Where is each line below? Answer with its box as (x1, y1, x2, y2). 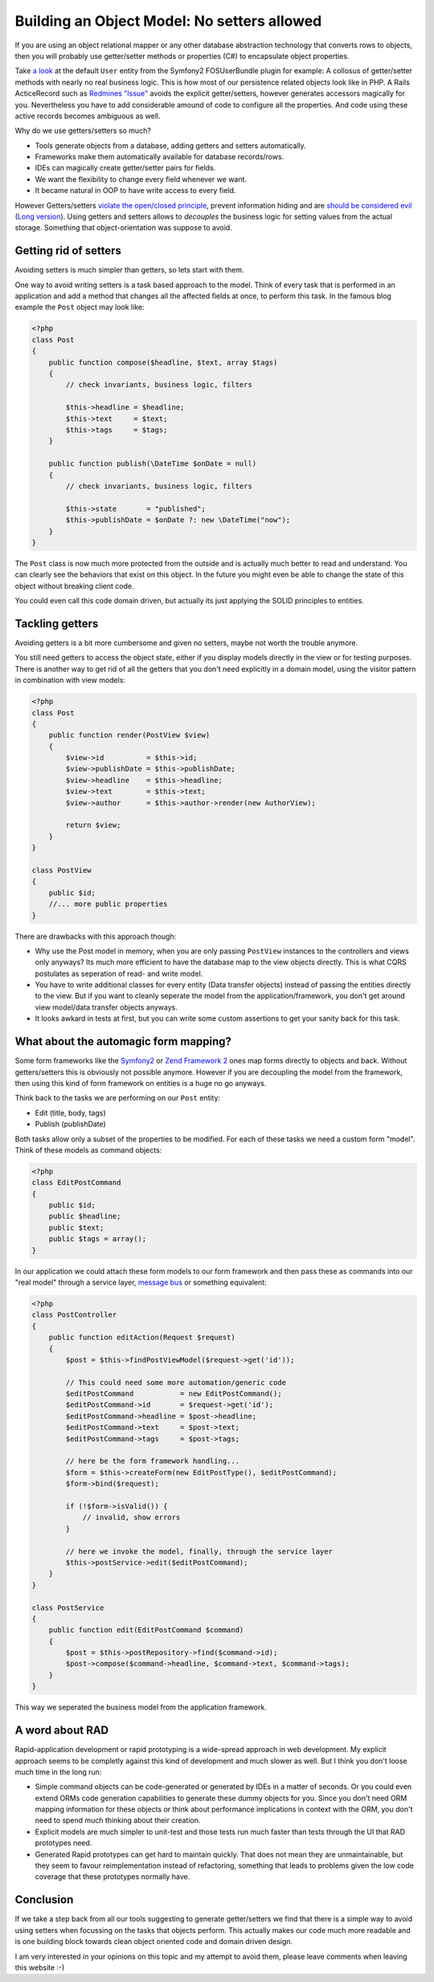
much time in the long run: (14, 1766, 102, 1777)
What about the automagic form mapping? (14, 1034, 232, 1049)
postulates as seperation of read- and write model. (35, 968, 203, 978)
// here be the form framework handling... (65, 1457, 240, 1466)
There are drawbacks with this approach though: (14, 931, 177, 941)
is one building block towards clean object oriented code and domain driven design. (14, 1937, 293, 1947)
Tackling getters (14, 616, 99, 631)
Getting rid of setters (14, 244, 122, 257)
